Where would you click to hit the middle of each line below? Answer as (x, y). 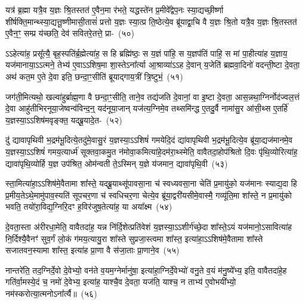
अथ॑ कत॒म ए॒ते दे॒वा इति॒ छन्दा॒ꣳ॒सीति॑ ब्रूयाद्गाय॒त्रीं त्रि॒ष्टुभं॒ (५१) (94, 76)
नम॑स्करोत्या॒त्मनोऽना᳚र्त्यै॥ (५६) (51, 293)
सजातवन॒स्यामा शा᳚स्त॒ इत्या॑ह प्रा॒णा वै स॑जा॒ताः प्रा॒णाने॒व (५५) (93, 250)
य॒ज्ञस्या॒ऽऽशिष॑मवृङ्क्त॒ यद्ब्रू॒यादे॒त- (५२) (64, 120)
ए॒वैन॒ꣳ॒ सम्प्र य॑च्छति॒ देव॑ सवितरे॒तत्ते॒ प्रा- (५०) (70, 33)
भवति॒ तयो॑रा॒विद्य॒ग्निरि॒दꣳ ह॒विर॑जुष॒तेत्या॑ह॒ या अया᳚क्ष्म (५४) (89, 207)
